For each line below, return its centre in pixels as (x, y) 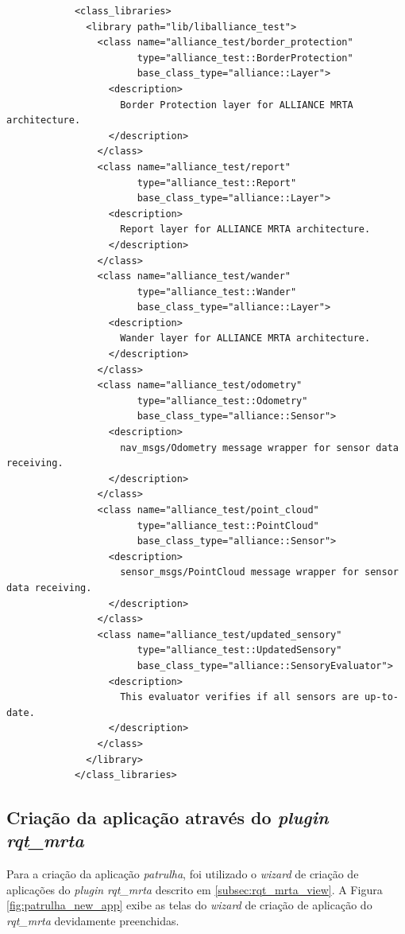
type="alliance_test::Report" (217, 183)
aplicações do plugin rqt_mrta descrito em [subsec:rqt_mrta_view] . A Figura (195, 889)
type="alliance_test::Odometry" (222, 401)
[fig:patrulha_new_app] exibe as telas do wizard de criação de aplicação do (189, 905)
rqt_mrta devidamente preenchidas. (93, 921)
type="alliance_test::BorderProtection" (245, 58)
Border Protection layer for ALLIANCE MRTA (237, 105)
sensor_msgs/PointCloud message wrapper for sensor (259, 572)
